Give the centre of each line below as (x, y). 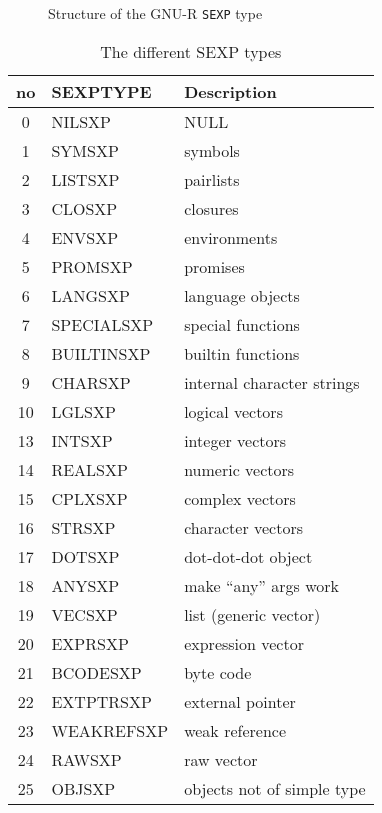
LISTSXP (85, 179)
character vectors (244, 527)
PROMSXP (92, 266)
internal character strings (272, 382)
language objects (242, 295)
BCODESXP (96, 672)
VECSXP (84, 614)
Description (230, 91)
